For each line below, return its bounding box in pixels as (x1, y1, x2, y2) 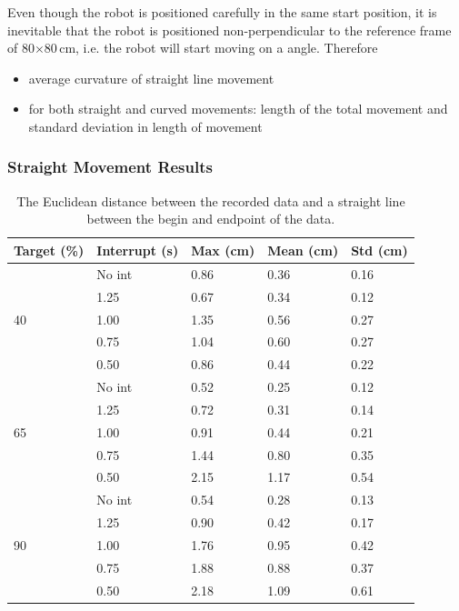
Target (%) (14, 240, 85, 259)
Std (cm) (351, 240, 408, 259)
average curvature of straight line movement (28, 68, 274, 87)
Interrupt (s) (96, 240, 179, 259)
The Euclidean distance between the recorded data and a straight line (16, 191, 405, 210)
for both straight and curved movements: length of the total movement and (28, 99, 448, 118)
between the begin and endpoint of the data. (86, 209, 335, 228)
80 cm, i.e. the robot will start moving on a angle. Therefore (44, 38, 378, 57)
